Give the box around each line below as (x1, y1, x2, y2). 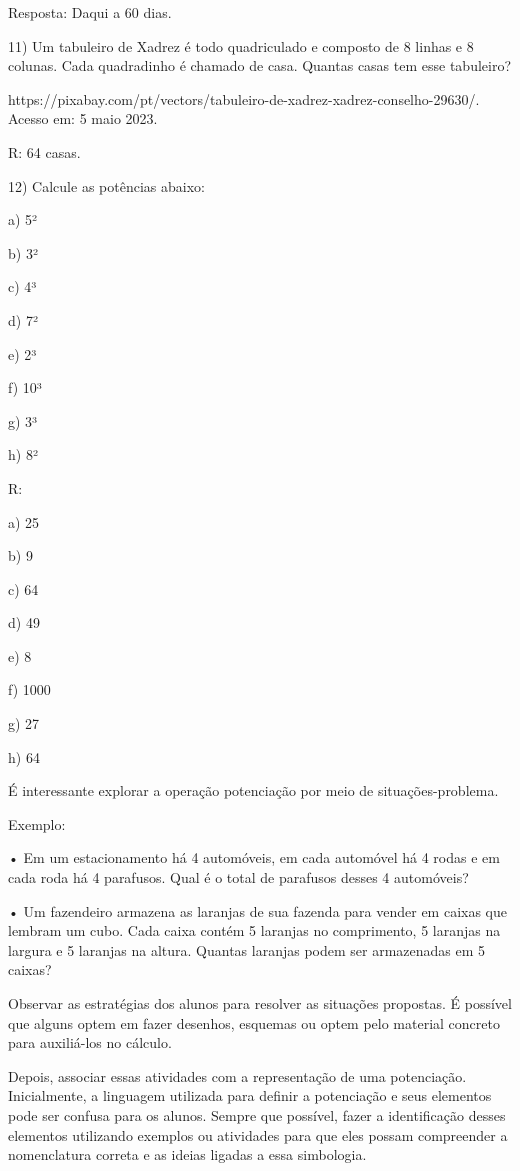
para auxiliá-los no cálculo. (8, 1032, 172, 1053)
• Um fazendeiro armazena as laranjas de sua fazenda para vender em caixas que (8, 900, 508, 921)
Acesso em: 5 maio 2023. (8, 108, 158, 129)
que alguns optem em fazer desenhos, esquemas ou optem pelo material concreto (8, 1012, 500, 1033)
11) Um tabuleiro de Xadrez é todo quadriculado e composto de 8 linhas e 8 (8, 35, 474, 56)
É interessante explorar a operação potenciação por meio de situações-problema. (8, 780, 499, 801)
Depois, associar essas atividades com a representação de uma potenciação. (8, 1065, 467, 1086)
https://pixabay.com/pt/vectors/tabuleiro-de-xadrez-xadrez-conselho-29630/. (8, 88, 480, 109)
